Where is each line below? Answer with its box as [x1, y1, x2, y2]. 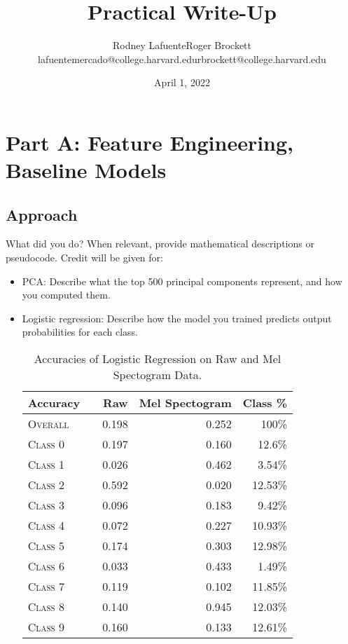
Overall [27, 416, 69, 432]
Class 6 [27, 558, 65, 575]
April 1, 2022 [154, 75, 210, 90]
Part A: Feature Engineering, [6, 128, 294, 156]
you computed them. [22, 287, 111, 302]
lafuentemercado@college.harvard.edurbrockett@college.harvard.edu [38, 51, 326, 66]
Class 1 [27, 456, 65, 473]
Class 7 [27, 578, 65, 595]
